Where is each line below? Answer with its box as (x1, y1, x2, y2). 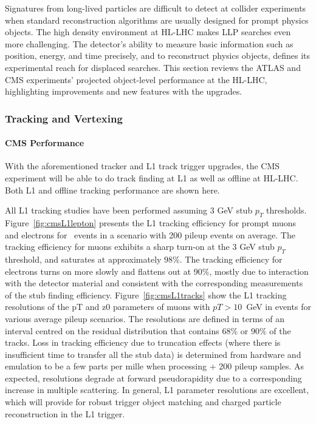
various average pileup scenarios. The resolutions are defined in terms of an (5, 312, 284, 325)
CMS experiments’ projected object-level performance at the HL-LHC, (5, 73, 267, 86)
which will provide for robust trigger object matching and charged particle (5, 395, 281, 408)
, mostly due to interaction (209, 264, 309, 277)
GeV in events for (246, 300, 311, 313)
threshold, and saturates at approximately (5, 252, 162, 265)
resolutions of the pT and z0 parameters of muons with (5, 300, 210, 313)
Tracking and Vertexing (5, 110, 123, 126)
